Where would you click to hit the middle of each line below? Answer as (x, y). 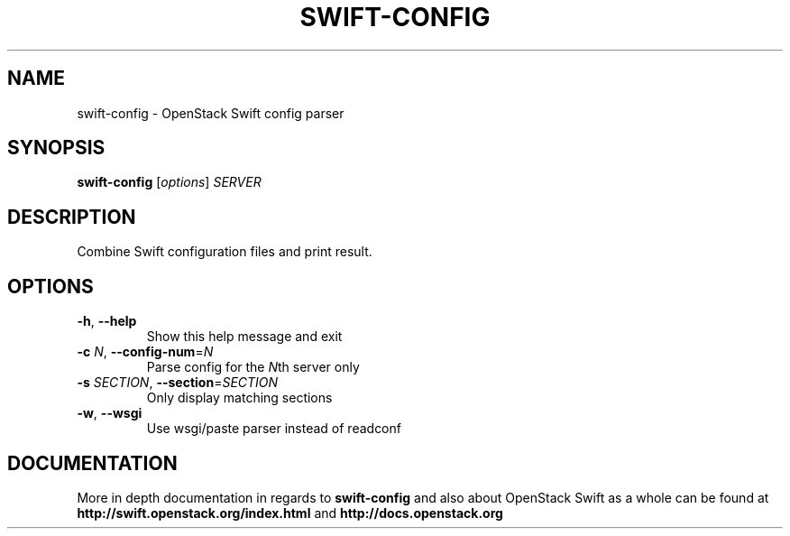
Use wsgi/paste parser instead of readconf (274, 429)
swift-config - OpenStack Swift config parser (211, 113)
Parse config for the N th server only (253, 367)
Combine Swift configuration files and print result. (225, 252)
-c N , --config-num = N (145, 352)
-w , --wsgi (110, 413)
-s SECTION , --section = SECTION (178, 383)
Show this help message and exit (244, 337)
